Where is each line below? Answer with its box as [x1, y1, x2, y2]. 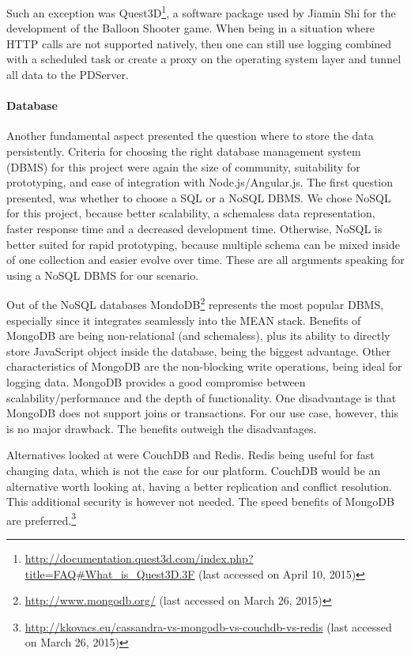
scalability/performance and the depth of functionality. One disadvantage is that [6, 389, 397, 405]
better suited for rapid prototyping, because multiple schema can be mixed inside [6, 236, 400, 252]
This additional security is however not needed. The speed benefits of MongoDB [6, 493, 394, 510]
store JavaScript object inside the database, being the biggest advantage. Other [6, 342, 391, 359]
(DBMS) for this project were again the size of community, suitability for [6, 158, 360, 175]
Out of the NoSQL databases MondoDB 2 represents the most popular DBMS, [6, 294, 384, 313]
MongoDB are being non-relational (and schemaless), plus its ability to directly [6, 327, 390, 344]
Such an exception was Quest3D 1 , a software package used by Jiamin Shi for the [6, 2, 396, 21]
